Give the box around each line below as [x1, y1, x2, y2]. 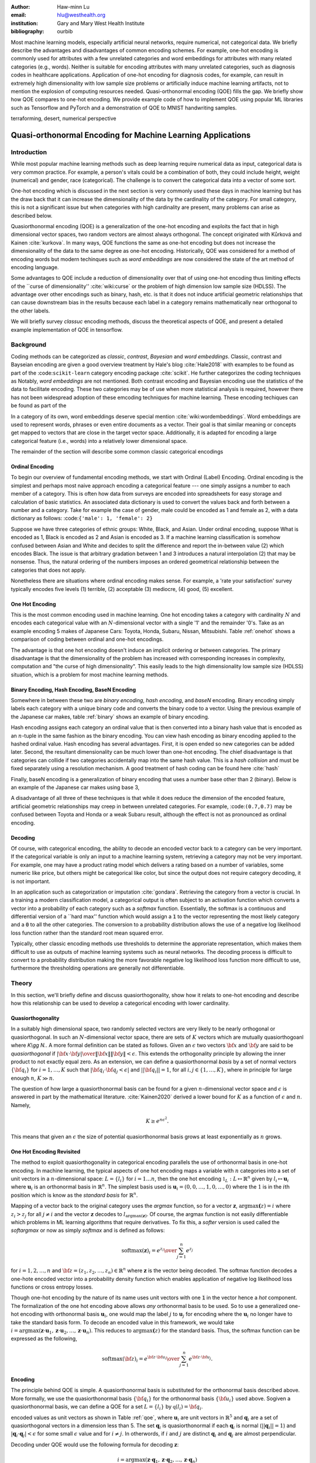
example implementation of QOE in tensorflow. [11, 326, 123, 333]
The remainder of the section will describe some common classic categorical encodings [11, 448, 224, 455]
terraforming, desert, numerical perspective [11, 115, 116, 122]
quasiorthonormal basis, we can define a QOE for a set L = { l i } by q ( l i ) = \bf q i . [11, 1403, 203, 1412]
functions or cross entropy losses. [11, 1283, 94, 1290]
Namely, [11, 1101, 31, 1108]
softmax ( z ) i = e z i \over [121, 1246, 177, 1255]
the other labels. [11, 307, 50, 314]
